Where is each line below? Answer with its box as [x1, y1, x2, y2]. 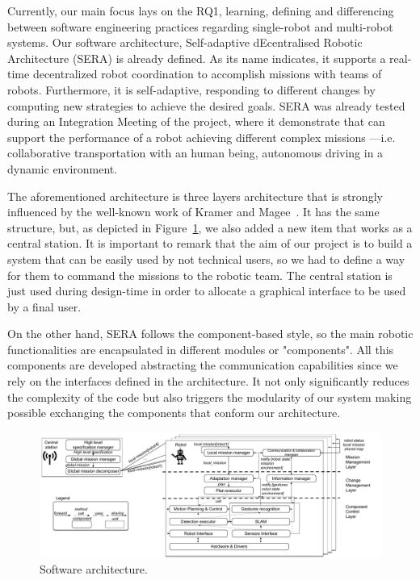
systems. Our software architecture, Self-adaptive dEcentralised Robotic [7, 34, 363, 51]
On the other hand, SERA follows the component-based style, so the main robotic [7, 325, 414, 342]
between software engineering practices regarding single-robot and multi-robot [7, 18, 393, 35]
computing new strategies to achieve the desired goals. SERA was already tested [7, 97, 405, 114]
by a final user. [7, 298, 82, 315]
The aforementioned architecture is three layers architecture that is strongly [7, 187, 383, 204]
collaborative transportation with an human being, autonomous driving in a [7, 144, 384, 161]
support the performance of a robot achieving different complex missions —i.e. [7, 128, 396, 145]
